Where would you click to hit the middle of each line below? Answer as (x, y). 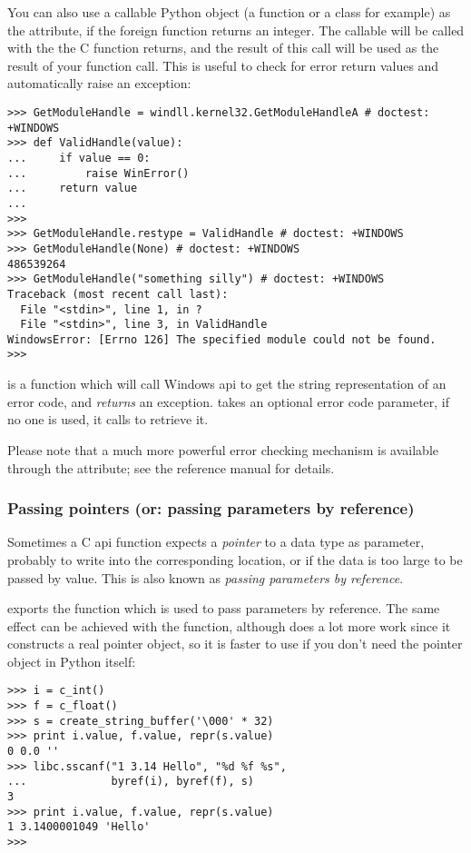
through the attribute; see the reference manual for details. (171, 467)
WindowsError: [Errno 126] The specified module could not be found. (222, 339)
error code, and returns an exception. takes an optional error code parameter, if (229, 401)
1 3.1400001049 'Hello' (79, 827)
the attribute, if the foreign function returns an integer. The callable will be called (236, 30)
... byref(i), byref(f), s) (131, 782)
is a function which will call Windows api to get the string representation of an (227, 384)
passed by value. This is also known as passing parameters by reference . (206, 577)
